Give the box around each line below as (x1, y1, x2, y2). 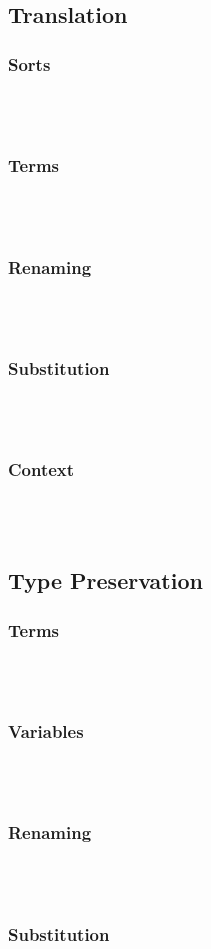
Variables (8, 718, 84, 743)
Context (8, 457, 75, 482)
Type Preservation (8, 565, 203, 596)
